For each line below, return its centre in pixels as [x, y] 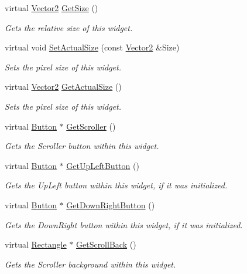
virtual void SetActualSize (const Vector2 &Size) [92, 47]
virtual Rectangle [36, 244]
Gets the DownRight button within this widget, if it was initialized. [124, 224]
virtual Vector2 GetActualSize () [63, 87]
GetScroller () [91, 126]
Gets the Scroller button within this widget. [82, 146]
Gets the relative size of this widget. [69, 27]
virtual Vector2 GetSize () [52, 8]
